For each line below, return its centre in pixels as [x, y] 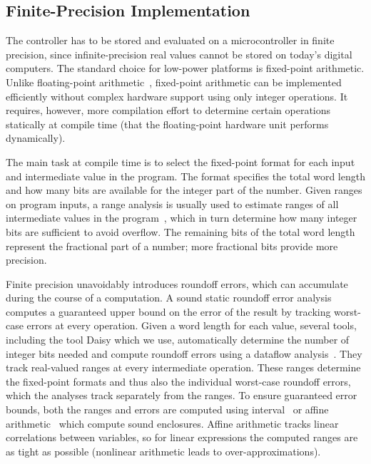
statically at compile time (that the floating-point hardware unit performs [167, 124]
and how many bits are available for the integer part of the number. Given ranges [184, 190]
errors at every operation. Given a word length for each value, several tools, [192, 325]
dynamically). [36, 138]
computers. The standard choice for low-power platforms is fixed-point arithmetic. [185, 68]
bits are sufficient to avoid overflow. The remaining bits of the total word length [181, 231]
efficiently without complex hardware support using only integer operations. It [177, 96]
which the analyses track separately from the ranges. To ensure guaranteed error [182, 395]
